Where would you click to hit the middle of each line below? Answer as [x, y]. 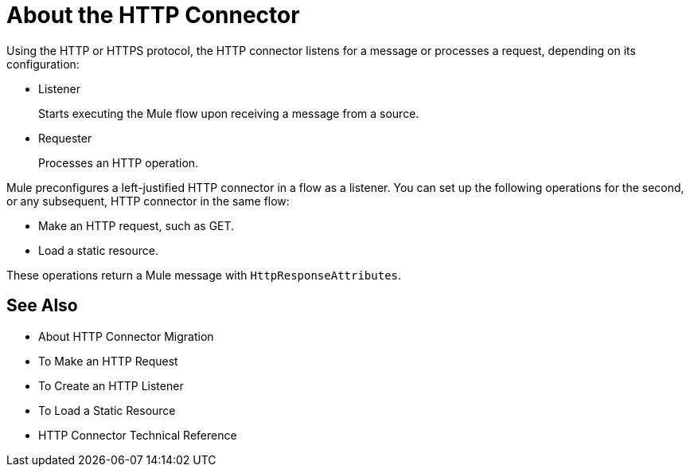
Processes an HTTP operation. [119, 162]
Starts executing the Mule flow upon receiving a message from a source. [229, 113]
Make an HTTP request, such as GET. [136, 225]
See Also [42, 306]
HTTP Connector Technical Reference [138, 435]
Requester [65, 138]
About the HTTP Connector [153, 15]
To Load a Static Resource [107, 410]
